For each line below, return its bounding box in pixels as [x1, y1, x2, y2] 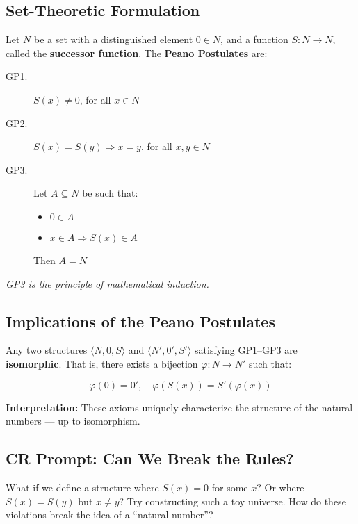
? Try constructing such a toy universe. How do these [119, 493, 346, 508]
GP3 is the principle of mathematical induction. [6, 276, 209, 290]
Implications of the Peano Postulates [6, 310, 275, 331]
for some [211, 480, 248, 494]
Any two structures [6, 343, 88, 357]
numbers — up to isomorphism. [6, 414, 140, 428]
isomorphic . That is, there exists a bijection [6, 356, 198, 370]
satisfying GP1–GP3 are [195, 343, 298, 357]
